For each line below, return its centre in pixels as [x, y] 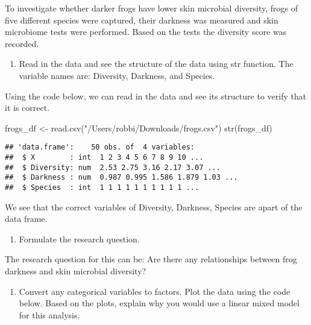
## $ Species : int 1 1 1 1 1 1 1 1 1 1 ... [102, 187]
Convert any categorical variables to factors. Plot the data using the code [155, 291]
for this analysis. [49, 314]
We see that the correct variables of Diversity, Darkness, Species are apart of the [154, 207]
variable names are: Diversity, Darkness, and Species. [117, 75]
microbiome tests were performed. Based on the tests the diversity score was [146, 32]
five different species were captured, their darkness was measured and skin [142, 20]
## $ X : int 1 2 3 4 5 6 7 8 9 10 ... [104, 157]
